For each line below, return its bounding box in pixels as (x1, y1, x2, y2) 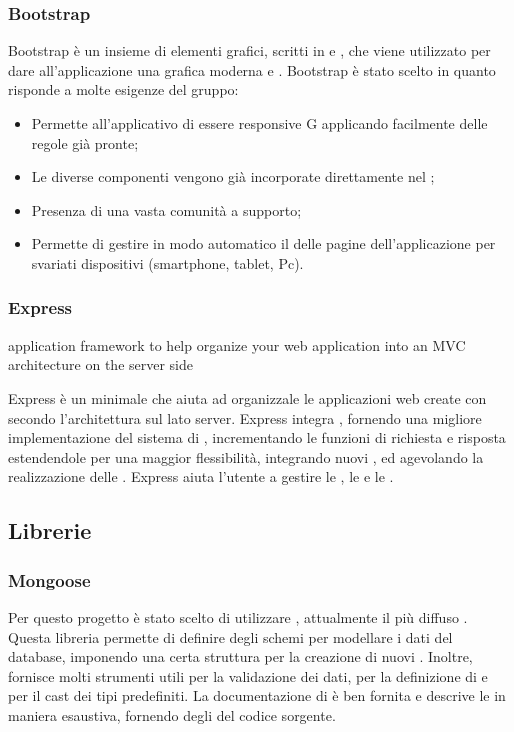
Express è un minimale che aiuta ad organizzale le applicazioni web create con (8, 387, 487, 408)
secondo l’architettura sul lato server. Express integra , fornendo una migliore (8, 407, 482, 428)
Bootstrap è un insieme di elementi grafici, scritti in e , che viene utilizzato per (8, 40, 491, 61)
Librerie (8, 515, 92, 546)
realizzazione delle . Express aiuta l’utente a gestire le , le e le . (8, 466, 394, 487)
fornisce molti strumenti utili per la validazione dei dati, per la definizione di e (8, 665, 488, 686)
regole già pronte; (31, 132, 139, 153)
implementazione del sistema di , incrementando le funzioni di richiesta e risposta (8, 427, 506, 448)
